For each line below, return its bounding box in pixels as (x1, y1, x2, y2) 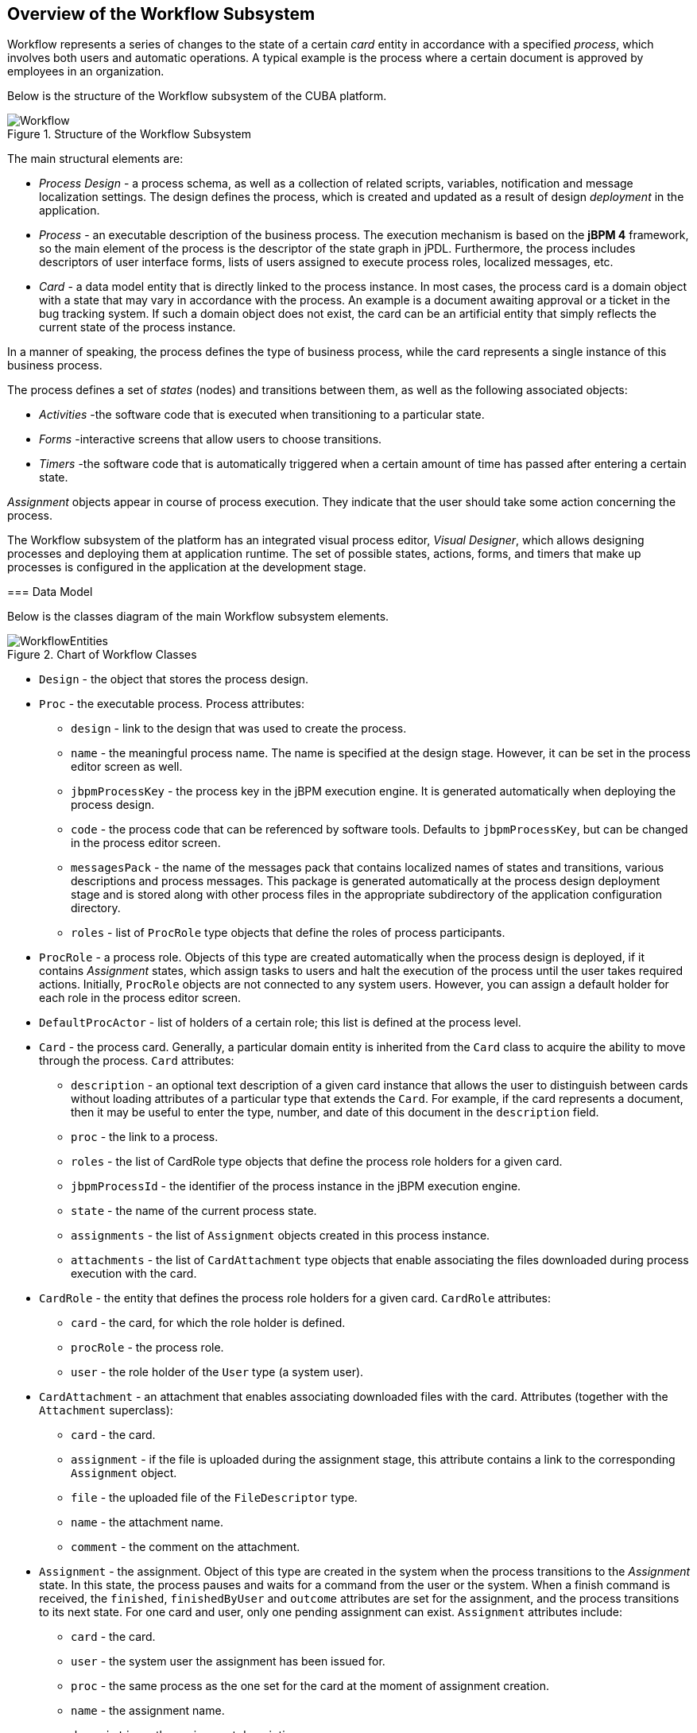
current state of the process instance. (39, 320, 236, 335)
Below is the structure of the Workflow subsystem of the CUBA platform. (7, 89, 387, 103)
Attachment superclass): (39, 1403, 173, 1418)
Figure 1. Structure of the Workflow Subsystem (7, 127, 252, 141)
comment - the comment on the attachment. (71, 1540, 300, 1554)
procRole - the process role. (71, 1340, 224, 1355)
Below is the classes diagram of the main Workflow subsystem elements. (7, 609, 389, 624)
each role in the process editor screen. (39, 991, 241, 1005)
